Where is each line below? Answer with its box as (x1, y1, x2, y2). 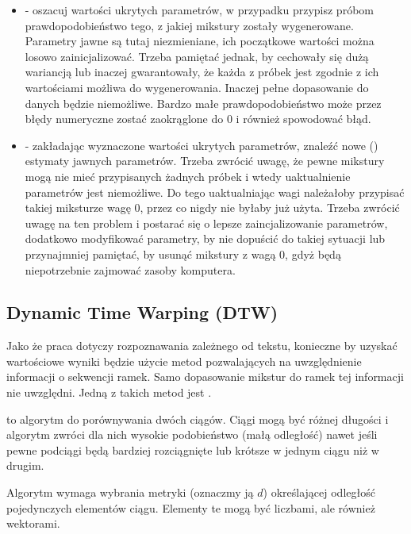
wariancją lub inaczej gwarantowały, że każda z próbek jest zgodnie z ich (25, 63, 379, 80)
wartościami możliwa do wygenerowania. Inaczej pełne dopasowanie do (25, 79, 369, 95)
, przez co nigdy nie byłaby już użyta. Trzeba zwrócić (140, 199, 400, 216)
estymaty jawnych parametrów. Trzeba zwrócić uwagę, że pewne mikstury (25, 152, 385, 169)
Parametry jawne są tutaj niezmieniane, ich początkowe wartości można (25, 33, 375, 49)
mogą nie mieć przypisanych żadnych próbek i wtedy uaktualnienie (25, 167, 351, 184)
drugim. (6, 457, 44, 474)
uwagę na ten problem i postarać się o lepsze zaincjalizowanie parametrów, (25, 214, 388, 231)
